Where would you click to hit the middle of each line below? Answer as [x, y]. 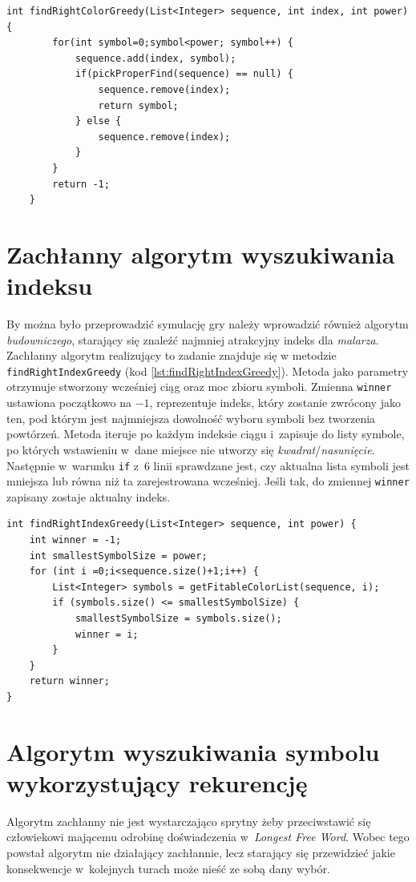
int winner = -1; [75, 540]
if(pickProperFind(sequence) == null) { [184, 74]
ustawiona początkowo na [69, 403]
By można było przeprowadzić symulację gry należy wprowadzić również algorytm [208, 324]
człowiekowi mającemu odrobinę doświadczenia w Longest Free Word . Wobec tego [208, 837]
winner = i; [107, 634]
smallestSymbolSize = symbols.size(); [178, 618]
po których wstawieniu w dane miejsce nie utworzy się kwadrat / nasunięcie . [191, 449]
